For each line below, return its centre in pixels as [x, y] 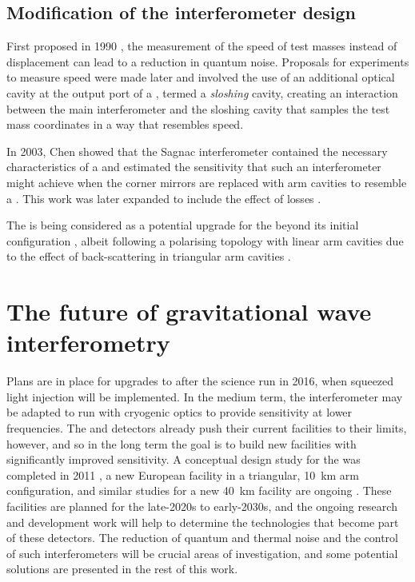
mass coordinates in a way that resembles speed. [125, 124]
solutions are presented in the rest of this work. [122, 569]
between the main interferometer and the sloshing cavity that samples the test [198, 108]
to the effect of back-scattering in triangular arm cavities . [149, 256]
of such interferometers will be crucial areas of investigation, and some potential [202, 553]
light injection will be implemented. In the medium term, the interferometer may [205, 396]
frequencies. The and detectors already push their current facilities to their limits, [207, 428]
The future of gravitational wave [189, 311]
